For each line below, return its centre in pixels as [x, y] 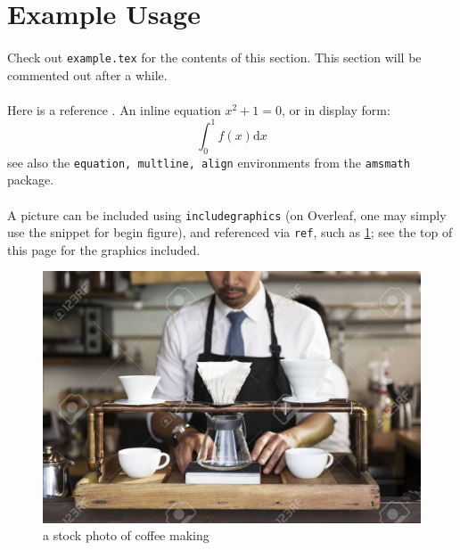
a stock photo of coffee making [126, 535]
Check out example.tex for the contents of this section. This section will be [214, 57]
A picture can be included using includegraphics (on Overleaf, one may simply [227, 214]
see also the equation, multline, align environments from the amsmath [209, 162]
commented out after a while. [87, 74]
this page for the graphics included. [104, 249]
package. [31, 180]
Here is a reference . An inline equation [114, 109]
